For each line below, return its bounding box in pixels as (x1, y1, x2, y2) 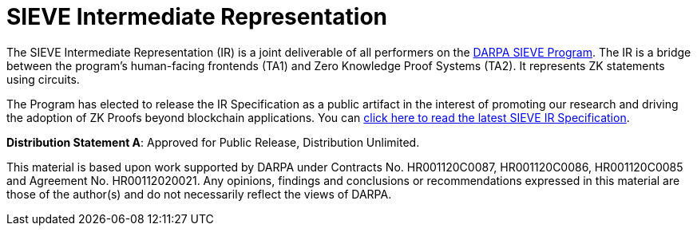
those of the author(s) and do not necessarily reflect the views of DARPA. (6, 187, 392, 201)
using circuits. (6, 72, 80, 86)
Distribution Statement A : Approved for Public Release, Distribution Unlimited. (6, 135, 420, 149)
